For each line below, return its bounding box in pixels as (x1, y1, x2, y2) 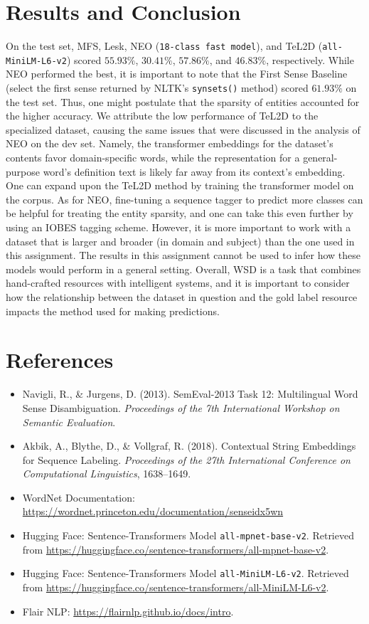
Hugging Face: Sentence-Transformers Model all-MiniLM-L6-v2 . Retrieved (22, 566, 349, 581)
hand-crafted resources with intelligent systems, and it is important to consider (6, 275, 350, 290)
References (6, 345, 114, 374)
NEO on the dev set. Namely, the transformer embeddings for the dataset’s (6, 136, 333, 151)
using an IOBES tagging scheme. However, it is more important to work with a (6, 220, 351, 235)
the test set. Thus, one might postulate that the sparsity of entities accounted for (6, 94, 360, 109)
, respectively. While (266, 52, 354, 67)
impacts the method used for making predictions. (6, 303, 220, 318)
